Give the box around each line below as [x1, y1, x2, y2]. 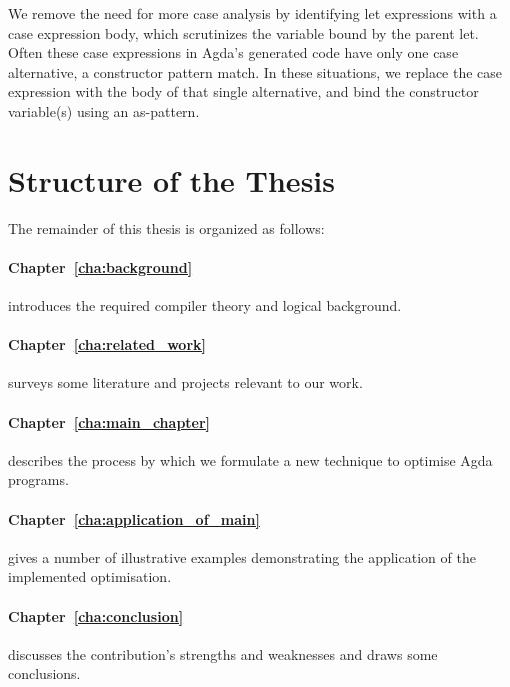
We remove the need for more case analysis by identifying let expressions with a [8, 3, 497, 23]
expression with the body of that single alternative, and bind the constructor [8, 81, 479, 102]
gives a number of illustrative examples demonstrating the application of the [8, 546, 476, 567]
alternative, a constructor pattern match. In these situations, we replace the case [8, 61, 503, 82]
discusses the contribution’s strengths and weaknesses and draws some [8, 643, 438, 664]
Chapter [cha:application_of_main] [8, 508, 260, 529]
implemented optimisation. [8, 566, 172, 587]
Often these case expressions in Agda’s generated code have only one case [8, 42, 459, 63]
